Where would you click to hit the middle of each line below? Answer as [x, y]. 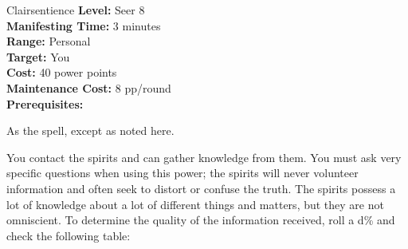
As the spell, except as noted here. [90, 130]
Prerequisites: [45, 103]
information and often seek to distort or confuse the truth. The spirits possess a [201, 188]
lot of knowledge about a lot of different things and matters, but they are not [195, 204]
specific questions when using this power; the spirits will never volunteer [182, 173]
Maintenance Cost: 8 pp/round [89, 87]
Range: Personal [49, 41]
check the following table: [69, 235]
